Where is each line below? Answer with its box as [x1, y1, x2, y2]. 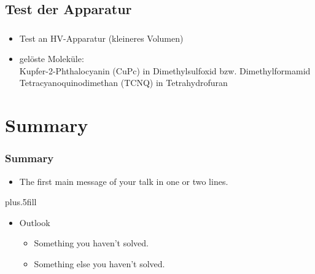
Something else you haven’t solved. [34, 257, 165, 270]
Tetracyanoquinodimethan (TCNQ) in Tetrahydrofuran [19, 76, 228, 89]
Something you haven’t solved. [34, 237, 149, 249]
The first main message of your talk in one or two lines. [19, 174, 228, 187]
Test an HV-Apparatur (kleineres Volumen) [19, 31, 184, 44]
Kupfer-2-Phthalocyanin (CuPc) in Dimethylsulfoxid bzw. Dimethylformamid [19, 64, 311, 77]
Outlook [19, 216, 50, 229]
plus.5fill [5, 195, 37, 208]
